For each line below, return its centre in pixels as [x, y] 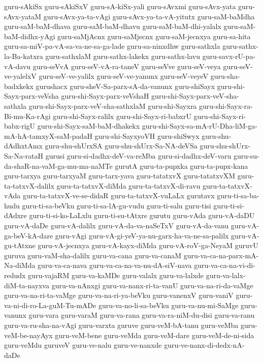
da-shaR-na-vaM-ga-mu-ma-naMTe [58, 165]
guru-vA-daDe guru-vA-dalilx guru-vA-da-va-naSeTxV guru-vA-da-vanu [117, 225]
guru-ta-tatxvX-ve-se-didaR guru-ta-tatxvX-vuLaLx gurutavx [119, 195]
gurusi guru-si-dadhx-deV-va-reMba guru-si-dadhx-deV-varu [138, 155]
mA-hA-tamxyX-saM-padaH [48, 135]
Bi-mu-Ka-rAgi [27, 116]
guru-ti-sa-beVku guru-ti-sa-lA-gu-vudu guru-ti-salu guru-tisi [117, 205]
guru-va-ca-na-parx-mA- [221, 255]
